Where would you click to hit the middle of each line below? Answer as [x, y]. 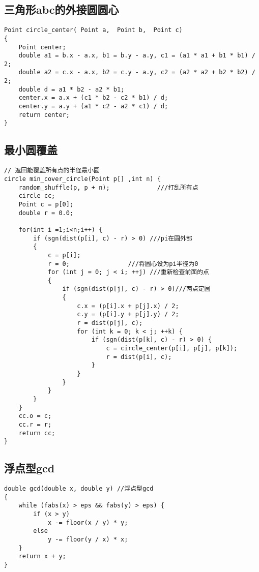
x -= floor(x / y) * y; [88, 522]
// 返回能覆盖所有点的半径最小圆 [52, 171]
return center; [44, 115]
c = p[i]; [64, 255]
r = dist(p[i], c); [139, 357]
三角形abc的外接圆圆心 [62, 9]
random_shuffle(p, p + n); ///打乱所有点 [108, 187]
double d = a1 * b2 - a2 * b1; [71, 89]
